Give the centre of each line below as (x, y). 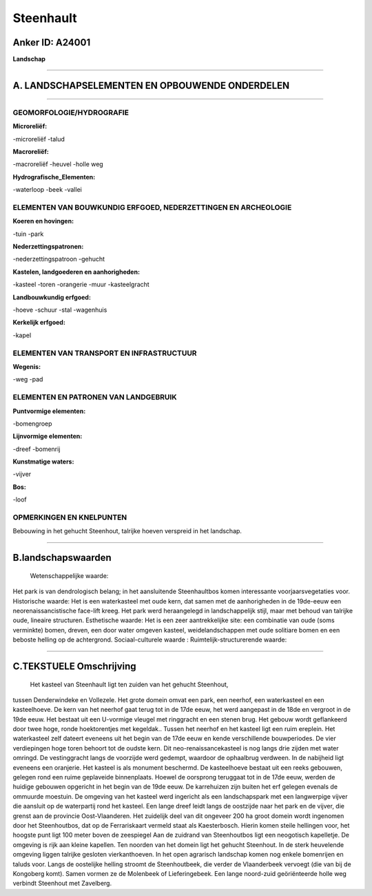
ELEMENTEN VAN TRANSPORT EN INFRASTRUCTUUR (105, 353)
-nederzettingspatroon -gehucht (59, 259)
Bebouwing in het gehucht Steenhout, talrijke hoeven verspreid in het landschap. (127, 531)
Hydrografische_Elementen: (54, 177)
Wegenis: (27, 366)
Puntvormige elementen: (49, 411)
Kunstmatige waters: (43, 461)
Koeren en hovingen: (43, 221)
